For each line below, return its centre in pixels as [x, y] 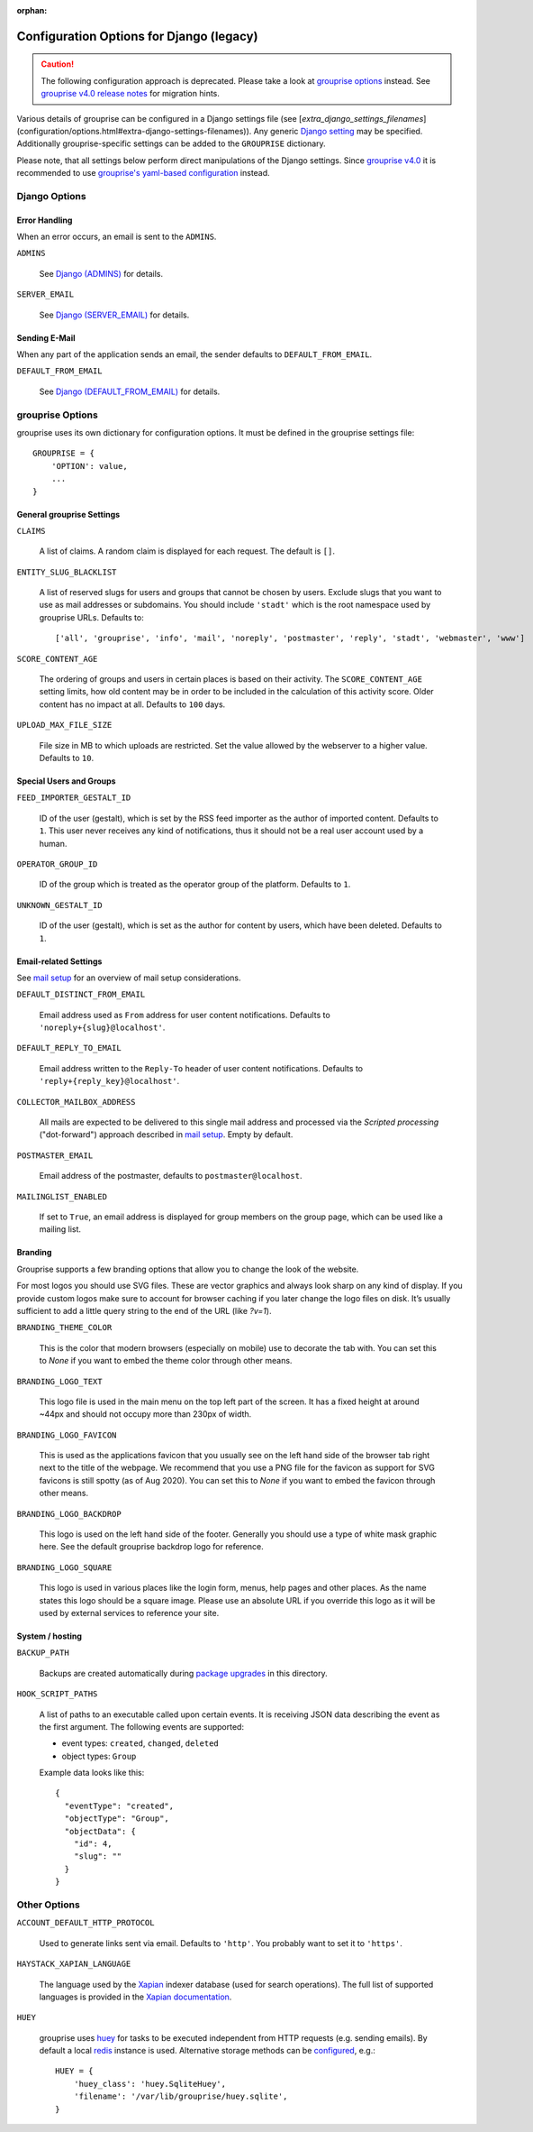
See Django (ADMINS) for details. [101, 273]
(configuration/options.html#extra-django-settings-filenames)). [134, 131]
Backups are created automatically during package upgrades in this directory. [183, 1673]
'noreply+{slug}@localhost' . [102, 1027]
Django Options [51, 196]
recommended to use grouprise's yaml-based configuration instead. [143, 173]
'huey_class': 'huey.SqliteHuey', [150, 2084]
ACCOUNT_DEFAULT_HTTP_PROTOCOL [86, 1923]
